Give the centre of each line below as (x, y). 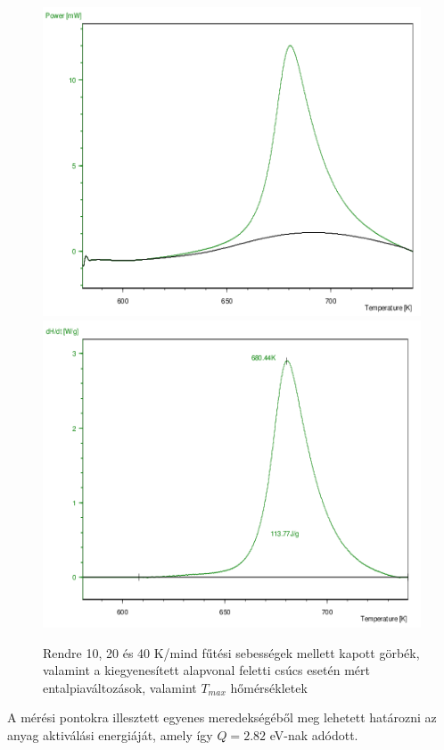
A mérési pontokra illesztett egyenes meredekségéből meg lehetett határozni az (222, 717)
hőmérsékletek (269, 687)
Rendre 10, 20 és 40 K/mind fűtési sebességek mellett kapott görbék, (231, 652)
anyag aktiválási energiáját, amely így (110, 734)
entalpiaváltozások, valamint (120, 687)
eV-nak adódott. (314, 734)
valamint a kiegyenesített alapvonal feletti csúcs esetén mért (207, 670)
